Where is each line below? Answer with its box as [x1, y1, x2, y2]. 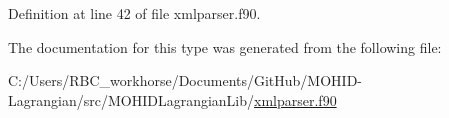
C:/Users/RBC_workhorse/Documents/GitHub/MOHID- [8, 70, 363, 91]
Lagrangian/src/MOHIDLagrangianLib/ [8, 89, 255, 110]
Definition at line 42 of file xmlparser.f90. [8, 3, 261, 23]
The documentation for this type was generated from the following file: [8, 36, 442, 57]
